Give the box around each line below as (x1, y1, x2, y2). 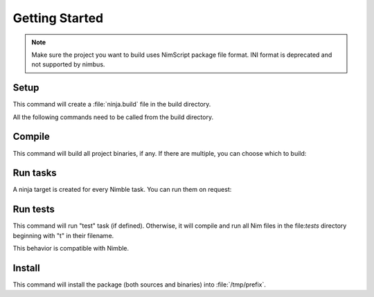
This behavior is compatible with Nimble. (12, 244, 130, 253)
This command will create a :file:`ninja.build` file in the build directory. (12, 100, 211, 109)
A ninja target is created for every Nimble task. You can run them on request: (12, 186, 232, 194)
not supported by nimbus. (31, 60, 105, 69)
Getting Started (12, 10, 104, 26)
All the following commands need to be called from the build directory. (12, 113, 214, 121)
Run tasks (12, 167, 57, 179)
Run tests (12, 204, 55, 215)
